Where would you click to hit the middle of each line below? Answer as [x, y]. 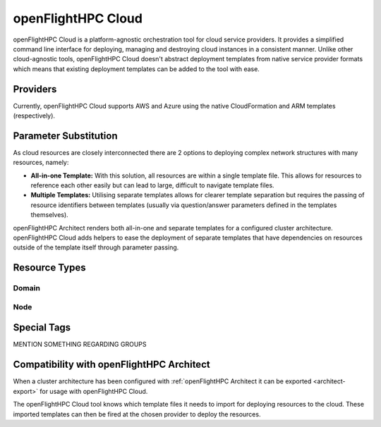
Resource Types [49, 268]
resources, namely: [41, 163]
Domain [26, 288]
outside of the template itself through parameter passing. [96, 247]
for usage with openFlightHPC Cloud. [94, 391]
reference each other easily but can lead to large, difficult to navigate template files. [152, 185]
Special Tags [42, 328]
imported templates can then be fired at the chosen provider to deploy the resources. [137, 414]
